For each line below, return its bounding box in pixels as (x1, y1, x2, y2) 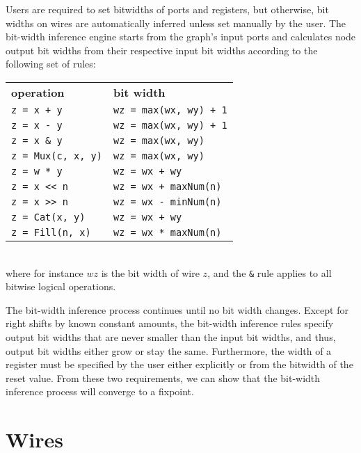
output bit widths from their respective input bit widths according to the (6, 42, 318, 57)
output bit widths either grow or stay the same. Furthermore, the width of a (6, 343, 332, 358)
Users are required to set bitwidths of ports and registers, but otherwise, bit (6, 2, 329, 16)
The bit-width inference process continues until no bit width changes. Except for (6, 302, 348, 317)
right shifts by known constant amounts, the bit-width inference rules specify (6, 316, 334, 331)
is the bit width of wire (101, 265, 200, 280)
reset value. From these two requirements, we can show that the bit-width (6, 370, 321, 385)
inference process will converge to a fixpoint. (6, 384, 194, 399)
